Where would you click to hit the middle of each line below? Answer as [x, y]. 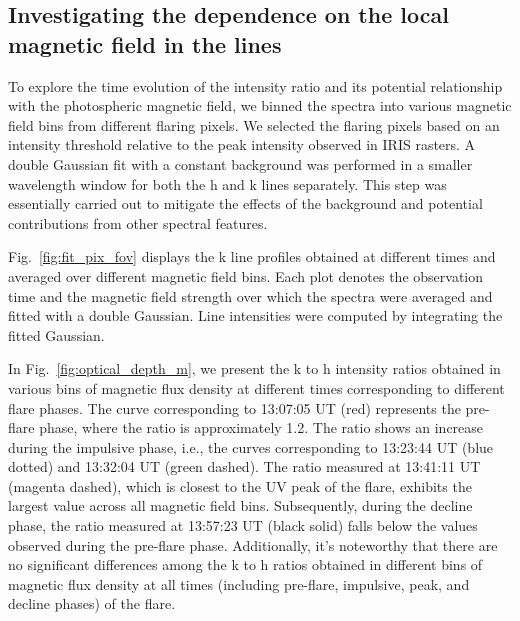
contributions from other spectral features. [138, 222]
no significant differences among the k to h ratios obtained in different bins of [245, 564]
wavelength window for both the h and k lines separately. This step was [227, 183]
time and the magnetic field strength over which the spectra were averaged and [250, 295]
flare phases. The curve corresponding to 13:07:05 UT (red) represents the [234, 407]
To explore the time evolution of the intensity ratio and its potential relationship [255, 85]
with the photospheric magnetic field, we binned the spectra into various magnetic [260, 105]
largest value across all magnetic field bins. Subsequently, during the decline [240, 505]
